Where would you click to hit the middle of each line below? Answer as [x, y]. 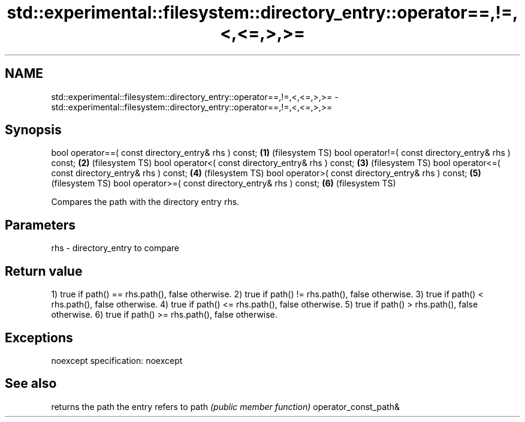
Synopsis [33, 130]
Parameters [40, 225]
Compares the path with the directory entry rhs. [145, 202]
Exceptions [39, 337]
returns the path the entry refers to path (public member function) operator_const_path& [225, 406]
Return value [44, 271]
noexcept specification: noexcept [117, 360]
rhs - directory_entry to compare [115, 248]
